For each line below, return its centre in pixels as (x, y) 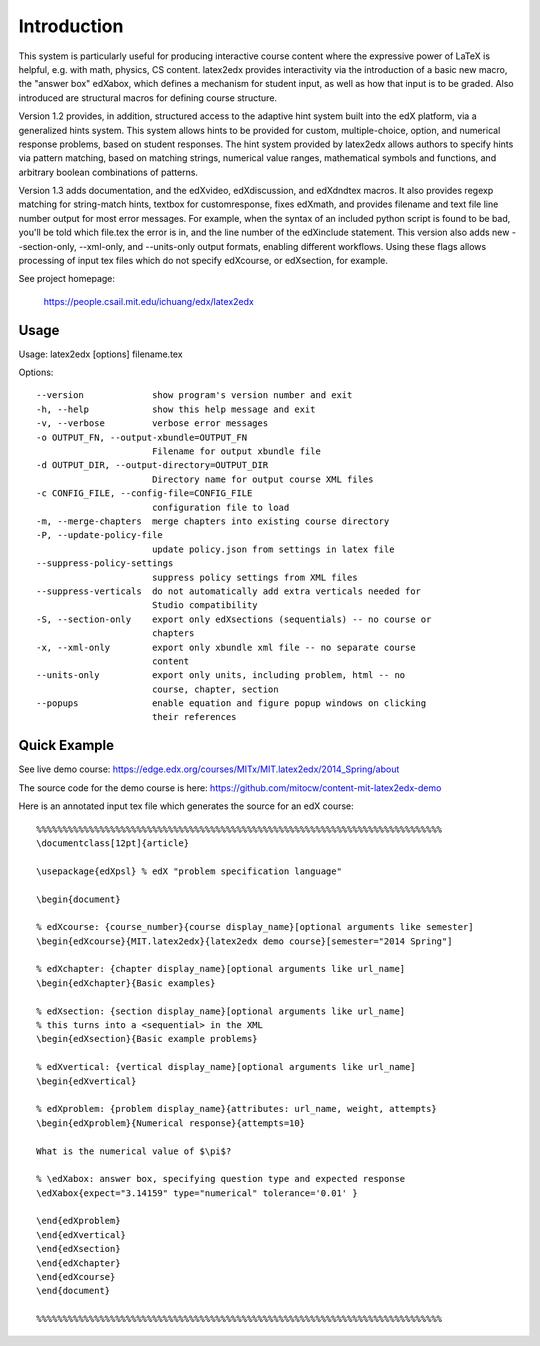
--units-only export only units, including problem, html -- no (221, 675)
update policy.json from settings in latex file (273, 549)
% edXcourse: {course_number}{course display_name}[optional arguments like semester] (255, 927)
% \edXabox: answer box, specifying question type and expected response (221, 1179)
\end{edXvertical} (81, 1234)
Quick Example (66, 745)
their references (194, 717)
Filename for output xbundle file (236, 451)
